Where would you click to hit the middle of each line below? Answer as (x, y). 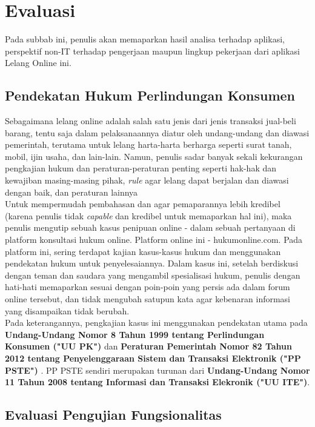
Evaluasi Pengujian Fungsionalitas (113, 415)
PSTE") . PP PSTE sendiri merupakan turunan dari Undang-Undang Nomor (157, 370)
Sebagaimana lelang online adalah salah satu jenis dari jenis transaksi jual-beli (151, 121)
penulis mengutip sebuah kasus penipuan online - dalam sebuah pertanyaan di (150, 227)
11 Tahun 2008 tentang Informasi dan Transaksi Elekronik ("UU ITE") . (157, 382)
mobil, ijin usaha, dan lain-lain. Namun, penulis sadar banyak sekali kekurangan (154, 156)
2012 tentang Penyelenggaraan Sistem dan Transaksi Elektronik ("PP (153, 358)
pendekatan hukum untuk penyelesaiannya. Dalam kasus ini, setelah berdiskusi (152, 263)
